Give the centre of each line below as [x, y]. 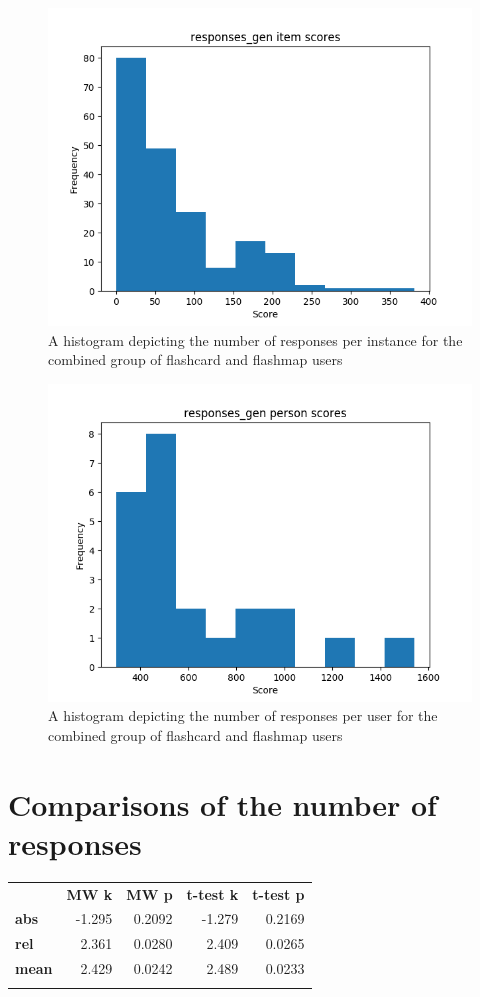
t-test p [278, 893]
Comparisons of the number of [222, 803]
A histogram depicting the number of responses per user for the [243, 715]
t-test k [212, 893]
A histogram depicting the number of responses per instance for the [255, 339]
